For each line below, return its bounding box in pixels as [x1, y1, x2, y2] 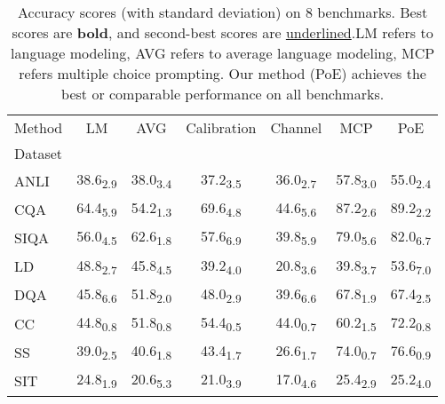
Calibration [186, 117, 257, 138]
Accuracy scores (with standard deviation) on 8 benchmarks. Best [17, 2, 428, 22]
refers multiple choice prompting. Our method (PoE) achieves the [19, 63, 426, 83]
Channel [270, 117, 322, 138]
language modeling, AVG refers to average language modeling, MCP [11, 43, 435, 63]
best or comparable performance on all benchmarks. [61, 83, 385, 104]
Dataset [14, 143, 63, 163]
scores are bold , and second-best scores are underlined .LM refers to [12, 22, 433, 43]
